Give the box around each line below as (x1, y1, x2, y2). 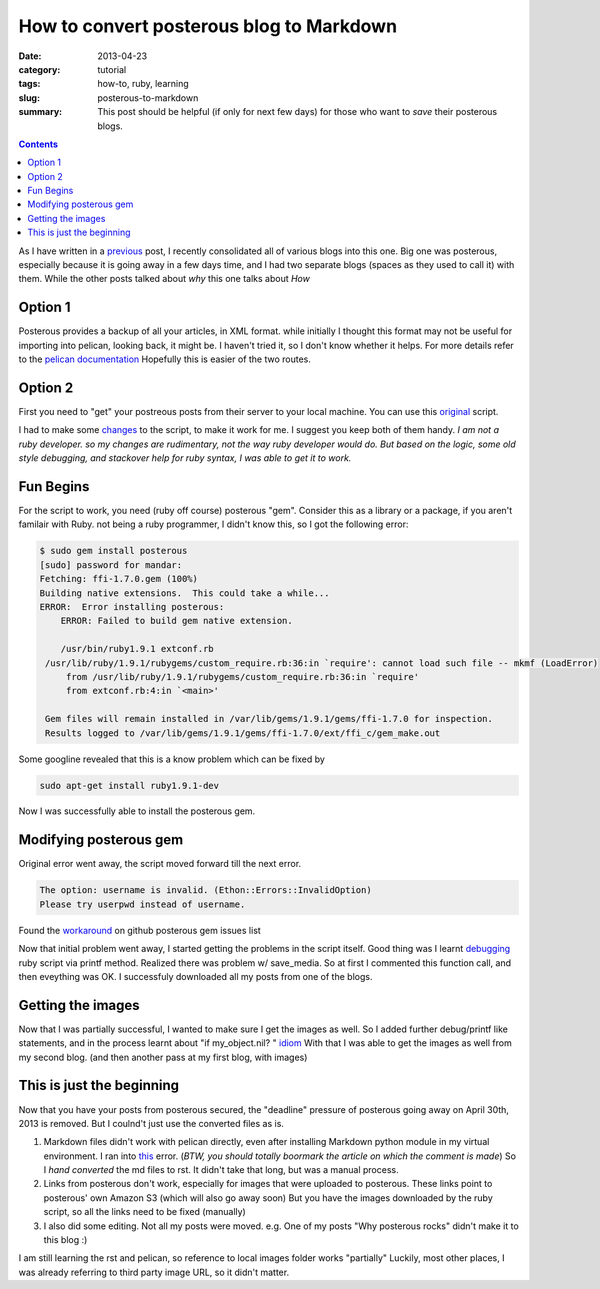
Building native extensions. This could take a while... (39, 587, 330, 599)
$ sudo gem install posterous (39, 545, 188, 557)
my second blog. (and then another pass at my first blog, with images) (18, 1051, 308, 1063)
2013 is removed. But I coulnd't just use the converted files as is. (18, 1117, 285, 1129)
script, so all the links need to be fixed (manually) (43, 1206, 247, 1218)
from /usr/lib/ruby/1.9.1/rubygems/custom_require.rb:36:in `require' (65, 671, 420, 682)
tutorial (97, 63, 127, 75)
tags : (18, 78, 41, 90)
